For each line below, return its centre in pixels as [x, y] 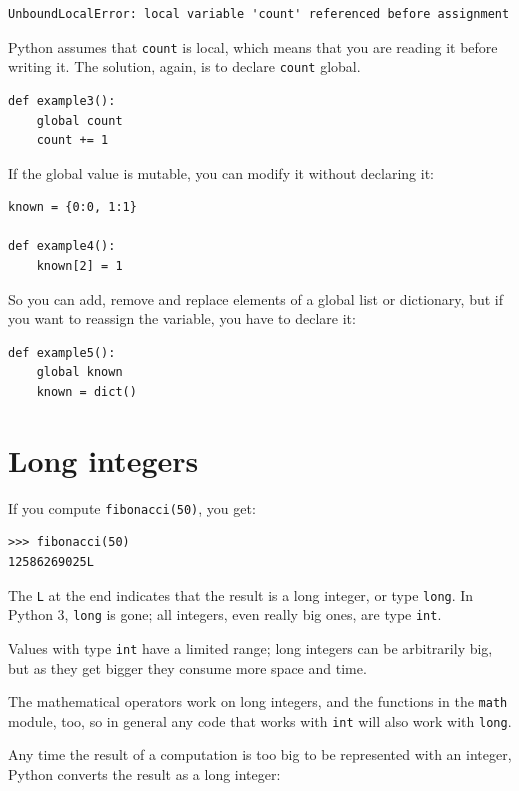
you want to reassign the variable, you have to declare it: [182, 318]
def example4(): [62, 246]
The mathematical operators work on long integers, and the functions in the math [258, 701]
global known [79, 372]
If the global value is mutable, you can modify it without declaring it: [221, 172]
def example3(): [62, 100]
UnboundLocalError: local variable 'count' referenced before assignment [259, 14]
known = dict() [86, 392]
